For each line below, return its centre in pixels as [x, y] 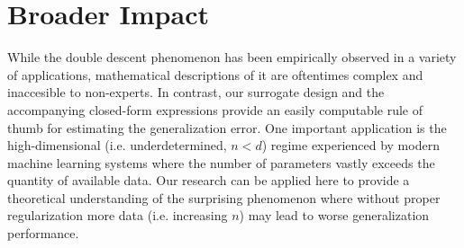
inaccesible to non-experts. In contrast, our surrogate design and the [196, 92]
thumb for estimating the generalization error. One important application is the [227, 127]
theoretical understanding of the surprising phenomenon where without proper [224, 197]
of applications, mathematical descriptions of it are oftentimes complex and [215, 74]
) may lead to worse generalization [334, 215]
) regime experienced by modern [350, 145]
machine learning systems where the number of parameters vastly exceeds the [221, 162]
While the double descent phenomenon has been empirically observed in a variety [232, 57]
